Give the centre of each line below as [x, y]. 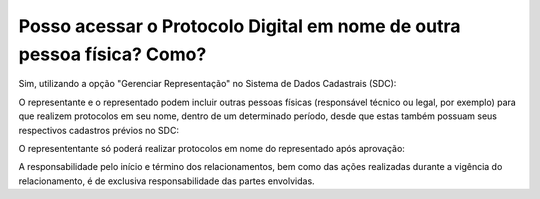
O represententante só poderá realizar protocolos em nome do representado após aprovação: [211, 148]
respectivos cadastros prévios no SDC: [99, 130]
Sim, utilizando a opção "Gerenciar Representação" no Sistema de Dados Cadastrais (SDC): [207, 84]
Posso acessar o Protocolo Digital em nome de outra [239, 26]
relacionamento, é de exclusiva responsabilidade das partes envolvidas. [166, 181]
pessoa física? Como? [112, 54]
